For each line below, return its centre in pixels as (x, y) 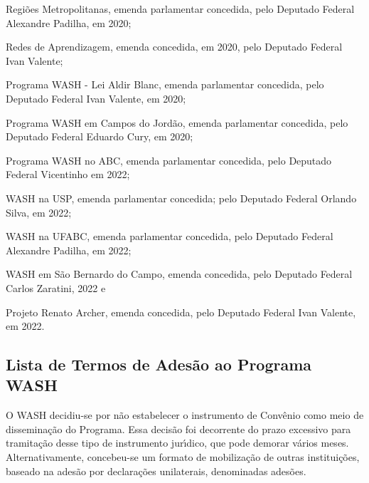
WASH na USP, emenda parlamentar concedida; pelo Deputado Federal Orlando (181, 198)
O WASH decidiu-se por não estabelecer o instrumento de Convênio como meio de (185, 415)
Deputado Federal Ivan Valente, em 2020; (96, 98)
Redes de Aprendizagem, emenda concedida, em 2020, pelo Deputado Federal (174, 47)
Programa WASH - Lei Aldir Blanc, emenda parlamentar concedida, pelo (165, 84)
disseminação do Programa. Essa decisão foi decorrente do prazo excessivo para (178, 429)
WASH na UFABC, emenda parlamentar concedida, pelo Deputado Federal (170, 236)
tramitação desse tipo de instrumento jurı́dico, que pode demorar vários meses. (177, 443)
